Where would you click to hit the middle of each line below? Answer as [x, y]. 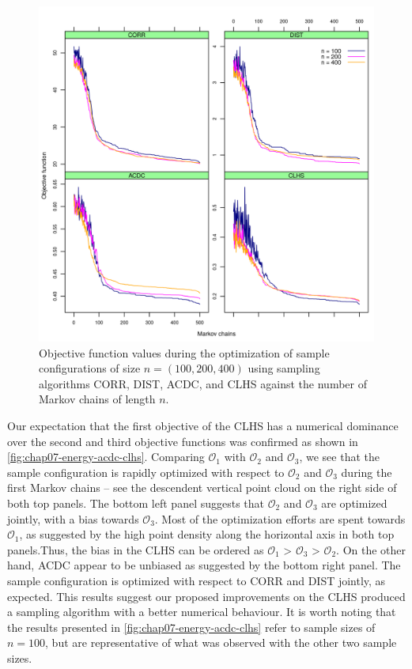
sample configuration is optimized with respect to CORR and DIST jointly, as [197, 580]
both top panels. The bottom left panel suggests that [136, 503]
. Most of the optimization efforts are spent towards [280, 518]
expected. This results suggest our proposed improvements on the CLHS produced [206, 596]
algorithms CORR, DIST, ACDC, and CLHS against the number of [203, 383]
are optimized [354, 503]
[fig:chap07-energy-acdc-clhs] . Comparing [106, 457]
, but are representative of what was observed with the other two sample [221, 643]
